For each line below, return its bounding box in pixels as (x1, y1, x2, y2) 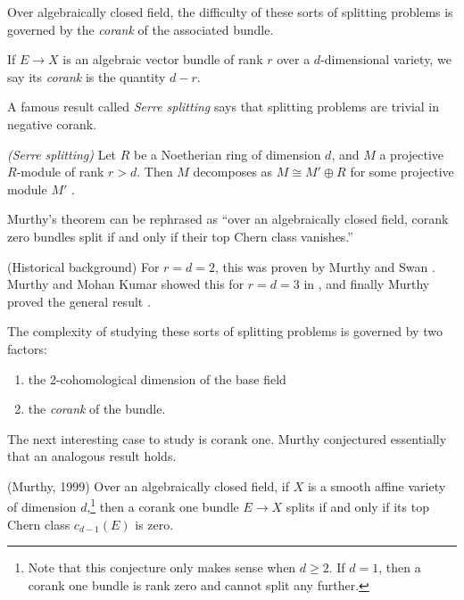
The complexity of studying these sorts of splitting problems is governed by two (7, 322, 443, 341)
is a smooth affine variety (307, 476, 446, 495)
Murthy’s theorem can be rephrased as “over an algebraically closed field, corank (7, 210, 449, 228)
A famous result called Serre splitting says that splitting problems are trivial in (7, 97, 439, 116)
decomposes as (193, 162, 273, 181)
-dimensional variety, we (320, 50, 452, 69)
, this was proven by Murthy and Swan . (214, 257, 435, 275)
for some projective (350, 162, 454, 181)
